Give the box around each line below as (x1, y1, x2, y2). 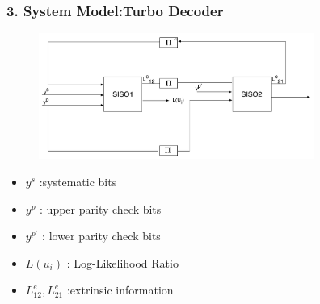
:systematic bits (39, 173, 117, 190)
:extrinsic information (66, 281, 174, 298)
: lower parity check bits (42, 227, 161, 244)
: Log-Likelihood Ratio (66, 254, 179, 271)
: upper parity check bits (40, 200, 162, 217)
